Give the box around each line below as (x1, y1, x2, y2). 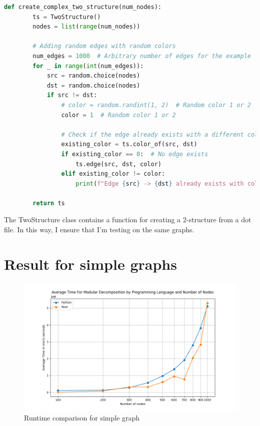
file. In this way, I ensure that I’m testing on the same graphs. (4, 224, 194, 235)
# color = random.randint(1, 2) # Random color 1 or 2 (61, 101, 251, 109)
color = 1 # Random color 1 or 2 (61, 111, 176, 119)
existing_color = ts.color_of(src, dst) (61, 141, 197, 148)
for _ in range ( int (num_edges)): (32, 62, 144, 70)
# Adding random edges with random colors (32, 43, 176, 50)
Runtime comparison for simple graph (24, 412, 140, 422)
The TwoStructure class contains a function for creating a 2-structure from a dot (4, 214, 251, 225)
